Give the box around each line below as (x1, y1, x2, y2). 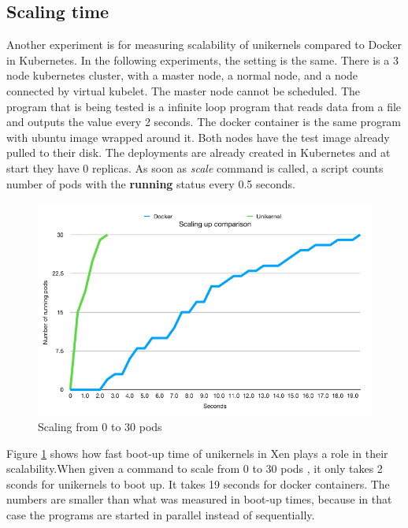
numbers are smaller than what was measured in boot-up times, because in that (6, 491, 392, 508)
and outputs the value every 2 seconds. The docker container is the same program (6, 113, 402, 130)
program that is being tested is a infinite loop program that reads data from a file (6, 98, 402, 114)
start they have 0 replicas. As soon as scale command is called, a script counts (6, 159, 384, 176)
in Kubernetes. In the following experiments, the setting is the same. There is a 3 (6, 51, 399, 68)
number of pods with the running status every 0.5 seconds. (6, 175, 295, 191)
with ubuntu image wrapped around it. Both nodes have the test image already (6, 128, 390, 145)
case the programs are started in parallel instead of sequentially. (6, 507, 315, 523)
